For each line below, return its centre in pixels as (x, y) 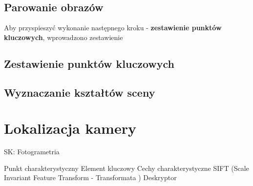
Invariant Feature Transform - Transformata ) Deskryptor (90, 177)
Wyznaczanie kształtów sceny (80, 92)
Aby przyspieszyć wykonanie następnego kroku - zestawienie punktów (113, 28)
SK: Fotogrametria (32, 152)
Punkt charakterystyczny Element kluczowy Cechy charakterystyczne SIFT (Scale (126, 168)
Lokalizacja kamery (70, 128)
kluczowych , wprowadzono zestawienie (63, 37)
